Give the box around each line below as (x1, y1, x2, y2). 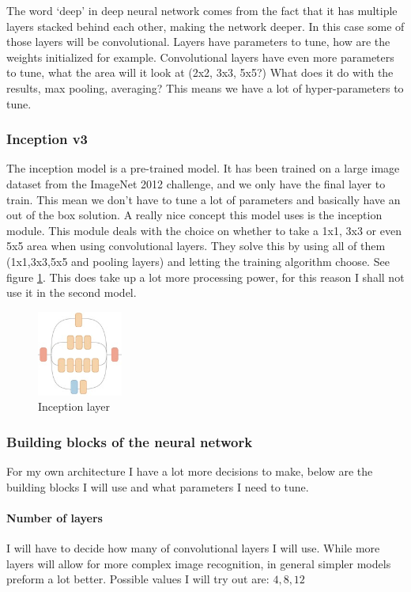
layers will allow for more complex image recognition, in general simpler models (6, 555, 391, 571)
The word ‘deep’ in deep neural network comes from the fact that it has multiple (6, 2, 398, 18)
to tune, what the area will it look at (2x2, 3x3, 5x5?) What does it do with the (6, 64, 394, 81)
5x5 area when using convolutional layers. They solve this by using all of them (6, 237, 386, 254)
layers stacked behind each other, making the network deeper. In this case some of (6, 17, 405, 34)
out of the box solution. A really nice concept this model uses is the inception (6, 207, 383, 223)
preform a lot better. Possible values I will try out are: (6, 571, 270, 587)
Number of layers (6, 509, 103, 526)
